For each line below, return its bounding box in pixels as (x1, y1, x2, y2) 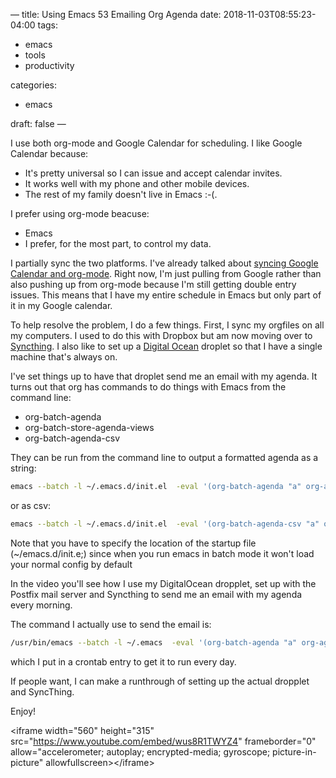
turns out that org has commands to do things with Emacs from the (10, 381, 287, 393)
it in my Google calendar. (10, 300, 113, 311)
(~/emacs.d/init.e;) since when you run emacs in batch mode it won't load (10, 547, 315, 559)
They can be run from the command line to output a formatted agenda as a (10, 452, 319, 463)
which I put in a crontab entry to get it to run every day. (10, 655, 237, 668)
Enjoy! (10, 705, 37, 717)
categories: (10, 79, 57, 91)
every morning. (10, 599, 73, 611)
